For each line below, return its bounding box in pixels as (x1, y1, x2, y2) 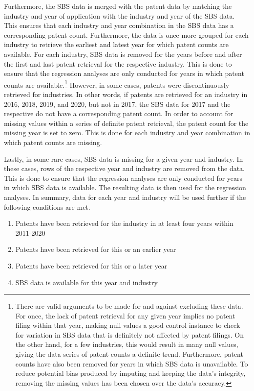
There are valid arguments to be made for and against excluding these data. (15, 301, 243, 311)
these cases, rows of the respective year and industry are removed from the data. (4, 163, 245, 173)
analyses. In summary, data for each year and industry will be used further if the (4, 192, 246, 202)
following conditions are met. (4, 201, 90, 212)
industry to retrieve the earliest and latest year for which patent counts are (4, 39, 229, 49)
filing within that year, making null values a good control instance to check (15, 320, 240, 330)
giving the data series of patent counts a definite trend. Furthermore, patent (15, 349, 243, 359)
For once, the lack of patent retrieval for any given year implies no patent (15, 310, 235, 320)
